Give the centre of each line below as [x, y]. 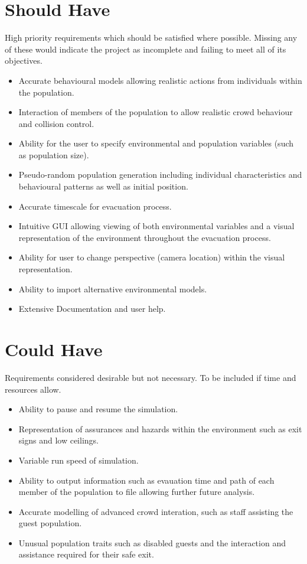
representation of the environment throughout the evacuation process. [145, 237]
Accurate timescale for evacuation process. [95, 206]
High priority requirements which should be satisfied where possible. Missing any [151, 38]
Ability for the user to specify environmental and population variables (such [156, 143]
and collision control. [56, 123]
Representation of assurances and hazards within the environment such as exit [160, 428]
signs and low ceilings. [58, 440]
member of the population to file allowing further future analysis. [137, 492]
